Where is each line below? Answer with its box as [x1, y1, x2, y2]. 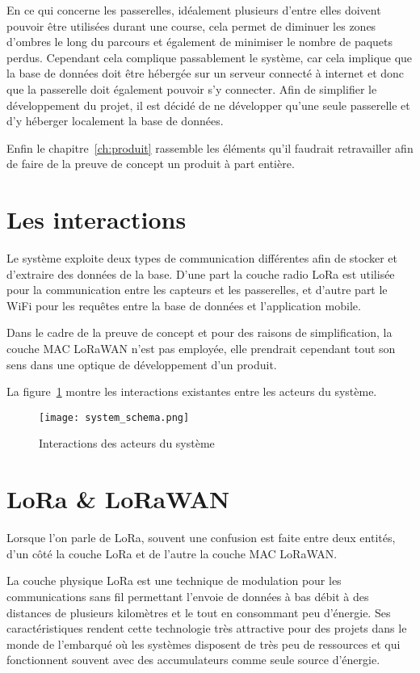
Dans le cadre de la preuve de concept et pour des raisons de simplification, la [6, 324, 393, 341]
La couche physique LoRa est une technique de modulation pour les [6, 572, 342, 589]
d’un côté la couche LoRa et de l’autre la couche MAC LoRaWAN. [6, 545, 338, 562]
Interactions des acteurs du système [39, 435, 215, 452]
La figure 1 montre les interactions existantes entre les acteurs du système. [6, 383, 377, 400]
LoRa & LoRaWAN [6, 482, 230, 515]
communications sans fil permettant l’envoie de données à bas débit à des [6, 587, 369, 604]
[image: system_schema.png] [39, 411, 190, 423]
